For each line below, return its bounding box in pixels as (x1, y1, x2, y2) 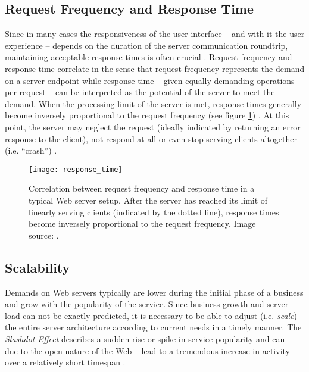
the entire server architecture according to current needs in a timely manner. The (5, 321, 302, 333)
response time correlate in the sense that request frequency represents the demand (5, 62, 305, 74)
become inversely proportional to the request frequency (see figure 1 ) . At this (5, 109, 289, 121)
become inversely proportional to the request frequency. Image (29, 217, 256, 230)
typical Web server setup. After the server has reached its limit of (29, 193, 268, 206)
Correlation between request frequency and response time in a (29, 182, 255, 195)
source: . (29, 229, 59, 241)
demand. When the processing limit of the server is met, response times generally (5, 97, 302, 110)
